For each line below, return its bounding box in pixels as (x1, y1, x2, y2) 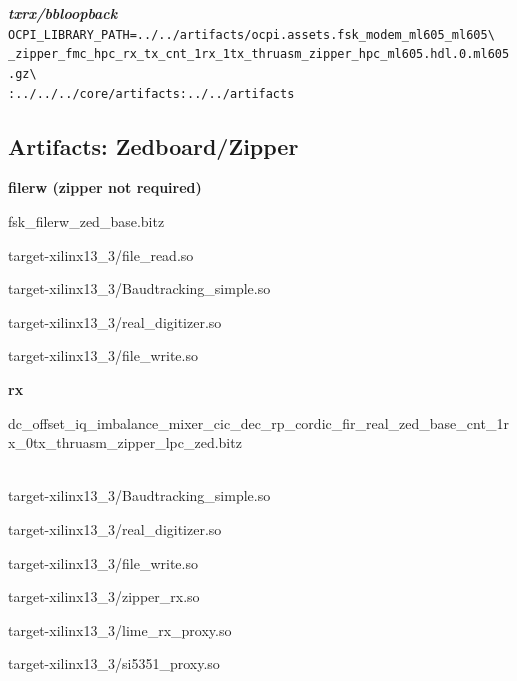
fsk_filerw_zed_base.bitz (8, 211, 165, 232)
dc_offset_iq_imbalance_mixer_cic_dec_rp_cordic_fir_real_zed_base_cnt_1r (8, 412, 509, 433)
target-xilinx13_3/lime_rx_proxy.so (8, 619, 232, 640)
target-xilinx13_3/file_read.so (8, 244, 194, 265)
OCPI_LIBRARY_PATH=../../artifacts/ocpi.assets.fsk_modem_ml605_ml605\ (8, 27, 495, 42)
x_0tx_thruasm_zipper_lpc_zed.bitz (8, 432, 242, 453)
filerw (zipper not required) (8, 177, 202, 198)
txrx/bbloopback (8, 3, 118, 23)
